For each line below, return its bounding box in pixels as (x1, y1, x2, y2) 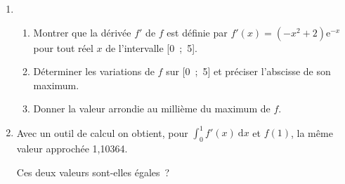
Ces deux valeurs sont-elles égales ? (16, 164, 170, 179)
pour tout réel (33, 40, 93, 55)
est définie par (167, 25, 228, 39)
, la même (290, 125, 333, 140)
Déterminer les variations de (33, 64, 155, 79)
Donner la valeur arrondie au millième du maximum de (33, 101, 271, 116)
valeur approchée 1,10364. (16, 141, 128, 156)
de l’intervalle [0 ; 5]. (105, 40, 197, 55)
